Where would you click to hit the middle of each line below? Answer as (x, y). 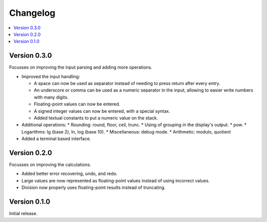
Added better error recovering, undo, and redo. (69, 174)
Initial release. (23, 214)
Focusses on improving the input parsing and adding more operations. (81, 67)
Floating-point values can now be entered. (77, 104)
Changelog (32, 13)
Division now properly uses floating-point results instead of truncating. (93, 187)
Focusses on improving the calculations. (50, 165)
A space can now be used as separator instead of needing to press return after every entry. (127, 84)
